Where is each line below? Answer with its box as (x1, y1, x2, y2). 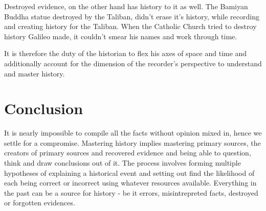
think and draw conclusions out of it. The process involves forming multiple (4, 157, 241, 168)
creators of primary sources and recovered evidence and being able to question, (4, 147, 251, 158)
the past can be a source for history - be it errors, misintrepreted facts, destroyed (4, 187, 258, 198)
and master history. (4, 68, 65, 78)
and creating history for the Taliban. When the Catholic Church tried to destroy (4, 21, 257, 32)
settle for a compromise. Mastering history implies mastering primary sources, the (4, 137, 261, 148)
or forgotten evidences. (4, 197, 75, 208)
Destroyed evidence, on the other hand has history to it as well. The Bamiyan (4, 1, 248, 11)
